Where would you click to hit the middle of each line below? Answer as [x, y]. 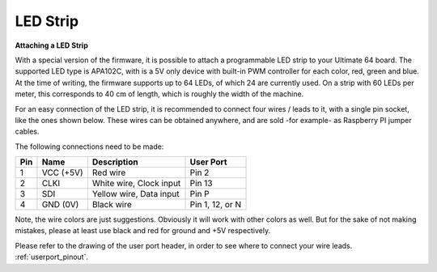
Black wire [112, 205]
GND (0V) [60, 205]
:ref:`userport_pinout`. [52, 257]
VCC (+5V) [63, 172]
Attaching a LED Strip [51, 45]
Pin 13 [201, 184]
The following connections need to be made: [89, 147]
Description [115, 162]
